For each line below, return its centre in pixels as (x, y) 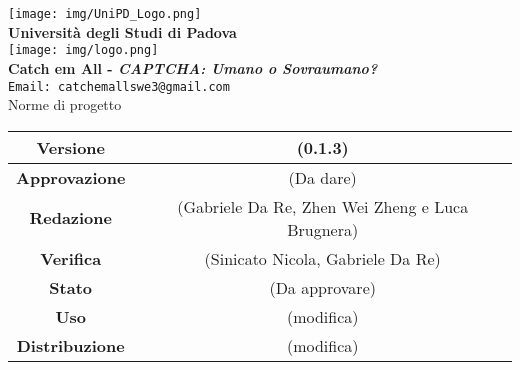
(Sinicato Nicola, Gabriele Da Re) (322, 258)
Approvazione (71, 177)
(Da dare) (322, 177)
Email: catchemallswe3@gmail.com (119, 86)
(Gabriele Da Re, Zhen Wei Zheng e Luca (323, 206)
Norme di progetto (65, 104)
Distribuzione (70, 345)
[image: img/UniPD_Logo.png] (105, 14)
